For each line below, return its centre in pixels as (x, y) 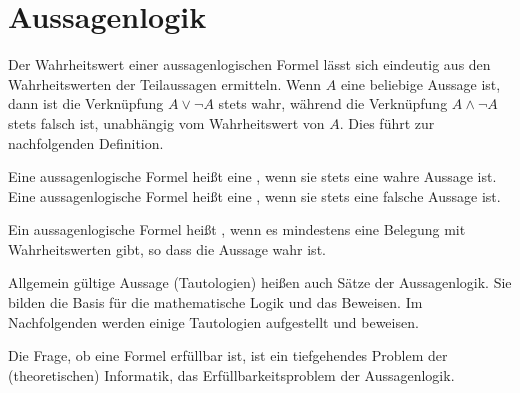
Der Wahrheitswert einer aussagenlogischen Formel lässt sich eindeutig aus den (249, 64)
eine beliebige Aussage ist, (420, 83)
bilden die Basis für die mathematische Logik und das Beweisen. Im (215, 302)
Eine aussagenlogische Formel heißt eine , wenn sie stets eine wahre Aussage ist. (252, 176)
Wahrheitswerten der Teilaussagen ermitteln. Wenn (165, 83)
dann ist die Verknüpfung (86, 103)
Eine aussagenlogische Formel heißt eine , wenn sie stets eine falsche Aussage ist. (254, 195)
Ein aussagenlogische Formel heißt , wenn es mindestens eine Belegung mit (237, 229)
